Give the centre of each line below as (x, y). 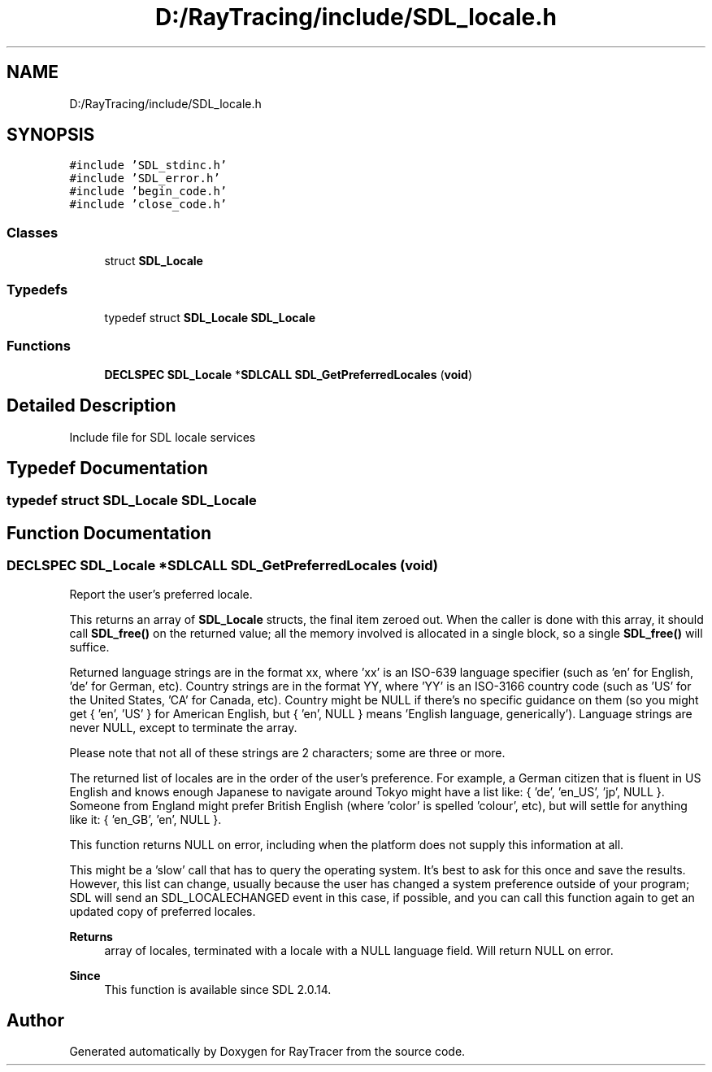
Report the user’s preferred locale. (161, 594)
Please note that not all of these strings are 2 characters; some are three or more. (287, 752)
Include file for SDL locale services (163, 437)
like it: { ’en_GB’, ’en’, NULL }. (145, 819)
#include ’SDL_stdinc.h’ (148, 166)
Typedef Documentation (107, 468)
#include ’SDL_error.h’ (145, 179)
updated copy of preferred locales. (163, 911)
